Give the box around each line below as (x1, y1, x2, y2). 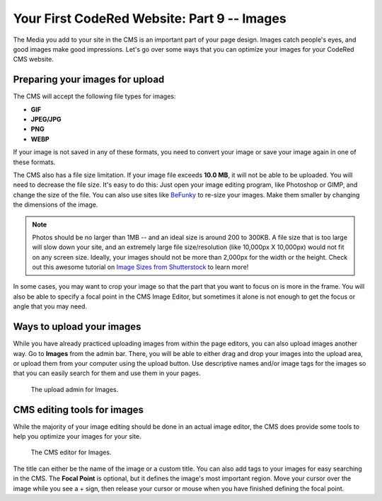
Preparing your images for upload (13, 74, 165, 86)
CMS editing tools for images (13, 403, 144, 415)
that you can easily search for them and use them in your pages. (13, 369, 201, 378)
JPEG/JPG (30, 115, 62, 124)
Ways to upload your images (13, 321, 141, 333)
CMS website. (13, 55, 54, 64)
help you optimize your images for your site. (13, 432, 141, 441)
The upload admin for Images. (30, 385, 119, 393)
